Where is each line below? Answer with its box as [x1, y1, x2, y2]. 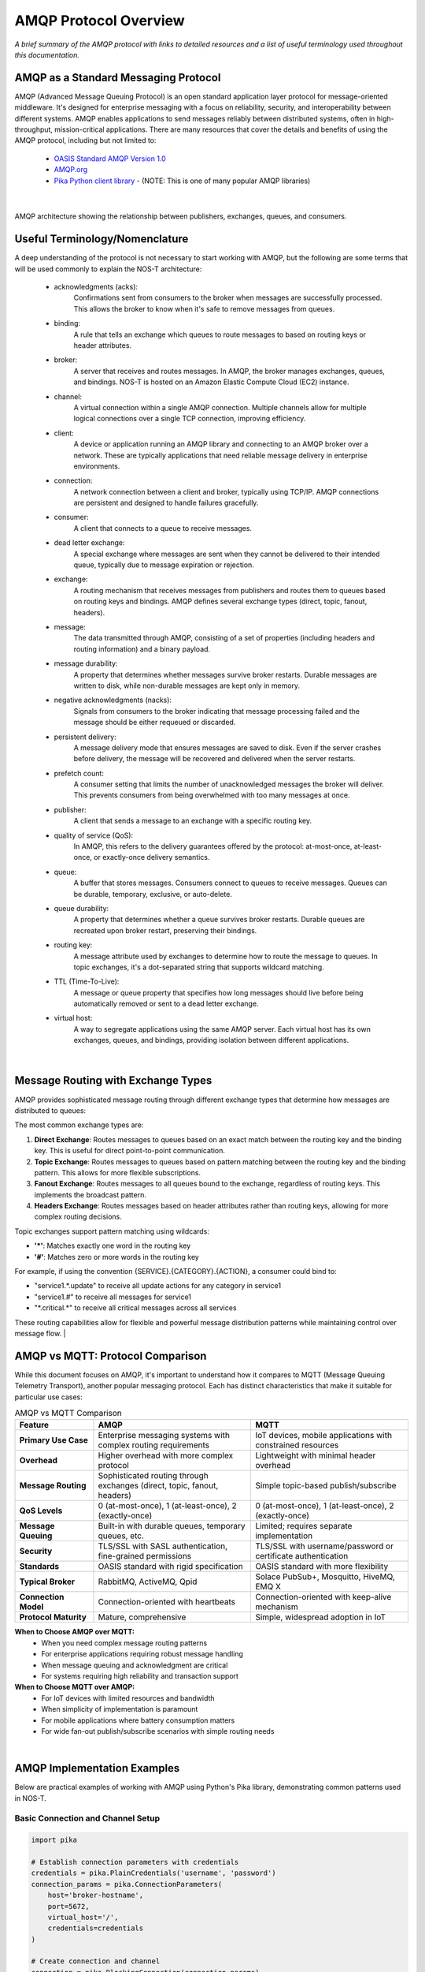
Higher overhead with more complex [98, 1450, 234, 1461]
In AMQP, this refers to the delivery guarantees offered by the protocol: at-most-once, [73, 842, 353, 851]
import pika [31, 1836, 78, 1845]
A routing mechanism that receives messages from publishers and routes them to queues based [73, 585, 386, 595]
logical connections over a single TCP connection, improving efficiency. [73, 414, 306, 424]
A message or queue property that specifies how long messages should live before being [73, 988, 364, 997]
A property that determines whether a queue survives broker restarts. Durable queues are [73, 915, 365, 924]
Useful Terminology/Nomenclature [14, 233, 189, 246]
